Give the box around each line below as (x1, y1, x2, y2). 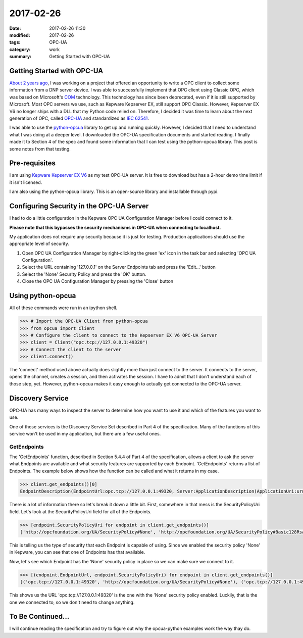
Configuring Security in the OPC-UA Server (9, 202, 149, 211)
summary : (9, 54, 32, 60)
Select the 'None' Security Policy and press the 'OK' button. (22, 271, 146, 277)
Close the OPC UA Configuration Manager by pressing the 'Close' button (22, 278, 174, 284)
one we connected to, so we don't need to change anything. (9, 599, 135, 605)
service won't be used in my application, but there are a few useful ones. (9, 430, 161, 436)
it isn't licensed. (9, 179, 42, 185)
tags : (9, 39, 21, 45)
